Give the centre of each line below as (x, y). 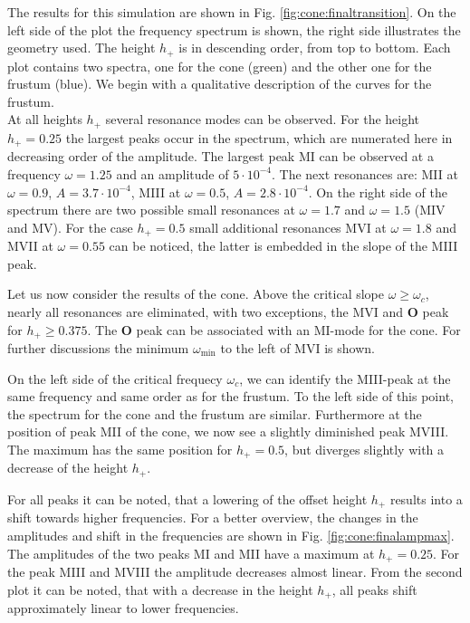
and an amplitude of (173, 173)
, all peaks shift (374, 589)
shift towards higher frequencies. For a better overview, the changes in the (213, 518)
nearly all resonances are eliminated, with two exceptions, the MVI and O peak (228, 311)
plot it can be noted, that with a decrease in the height (160, 589)
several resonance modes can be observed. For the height (263, 119)
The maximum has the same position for (120, 449)
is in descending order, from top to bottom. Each (315, 48)
